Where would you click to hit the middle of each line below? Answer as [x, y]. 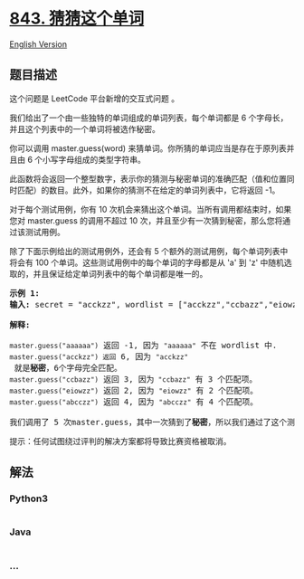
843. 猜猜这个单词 [77, 19]
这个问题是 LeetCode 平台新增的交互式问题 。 [94, 98]
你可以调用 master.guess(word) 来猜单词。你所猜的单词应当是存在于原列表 [148, 148]
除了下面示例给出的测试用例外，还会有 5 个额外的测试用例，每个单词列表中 [149, 251]
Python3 [28, 498]
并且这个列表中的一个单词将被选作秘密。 [85, 128]
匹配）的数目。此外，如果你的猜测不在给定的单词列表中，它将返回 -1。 [148, 190]
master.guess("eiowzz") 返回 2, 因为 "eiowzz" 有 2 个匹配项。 [134, 390]
